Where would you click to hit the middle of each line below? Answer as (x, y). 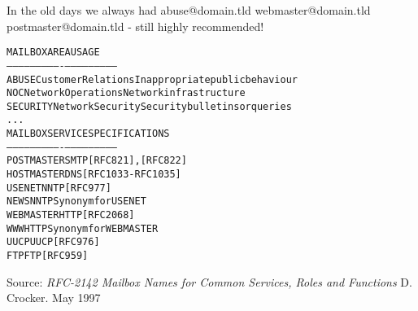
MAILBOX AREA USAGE (53, 53)
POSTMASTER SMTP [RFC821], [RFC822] (97, 161)
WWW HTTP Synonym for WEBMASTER (83, 228)
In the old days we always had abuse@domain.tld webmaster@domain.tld (189, 10)
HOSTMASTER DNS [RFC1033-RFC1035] (94, 175)
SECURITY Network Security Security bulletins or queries (149, 106)
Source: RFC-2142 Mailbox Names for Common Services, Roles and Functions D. (209, 281)
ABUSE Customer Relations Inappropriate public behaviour (152, 79)
